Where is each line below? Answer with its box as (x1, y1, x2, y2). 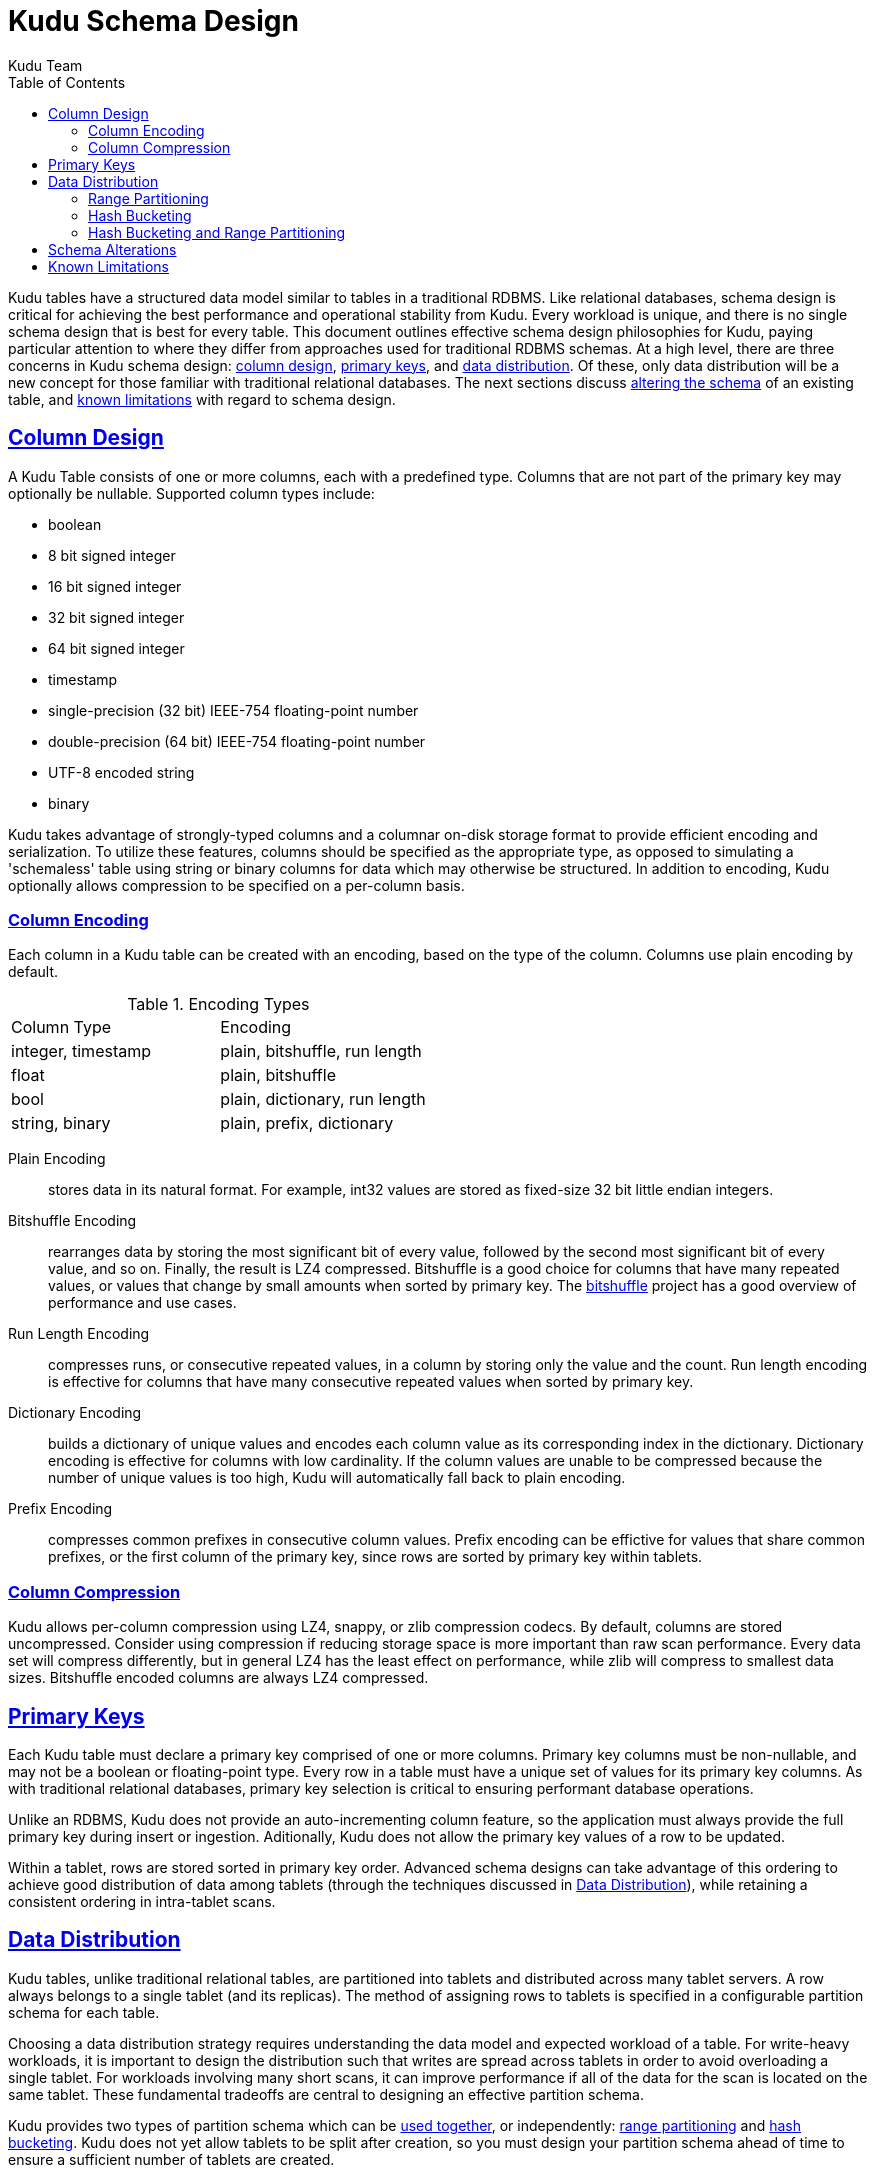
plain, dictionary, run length (220, 1089, 426, 1110)
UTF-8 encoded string (48, 763, 195, 781)
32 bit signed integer (48, 608, 185, 626)
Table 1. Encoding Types (127, 994, 310, 1015)
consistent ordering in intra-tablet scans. (8, 1892, 276, 1910)
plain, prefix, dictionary (220, 1113, 394, 1134)
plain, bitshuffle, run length (220, 1041, 422, 1062)
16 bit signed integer (48, 577, 182, 595)
